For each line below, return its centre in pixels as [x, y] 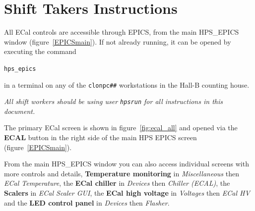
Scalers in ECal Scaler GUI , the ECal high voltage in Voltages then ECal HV [127, 193]
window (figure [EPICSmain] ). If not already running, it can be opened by [118, 41]
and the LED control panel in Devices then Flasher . [87, 202]
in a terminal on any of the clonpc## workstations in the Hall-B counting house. [127, 84]
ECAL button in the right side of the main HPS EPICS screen [100, 137]
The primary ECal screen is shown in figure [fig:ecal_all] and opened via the [121, 128]
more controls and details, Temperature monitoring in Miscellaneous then [122, 173]
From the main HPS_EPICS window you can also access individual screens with [127, 164]
